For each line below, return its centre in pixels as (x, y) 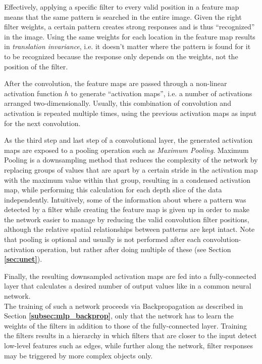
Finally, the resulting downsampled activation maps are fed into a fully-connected (130, 276)
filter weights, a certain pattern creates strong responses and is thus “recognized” (129, 27)
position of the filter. (36, 66)
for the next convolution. (42, 123)
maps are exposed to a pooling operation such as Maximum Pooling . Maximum (126, 150)
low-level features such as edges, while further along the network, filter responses (129, 345)
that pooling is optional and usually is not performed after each (102, 239)
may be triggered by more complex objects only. (78, 355)
